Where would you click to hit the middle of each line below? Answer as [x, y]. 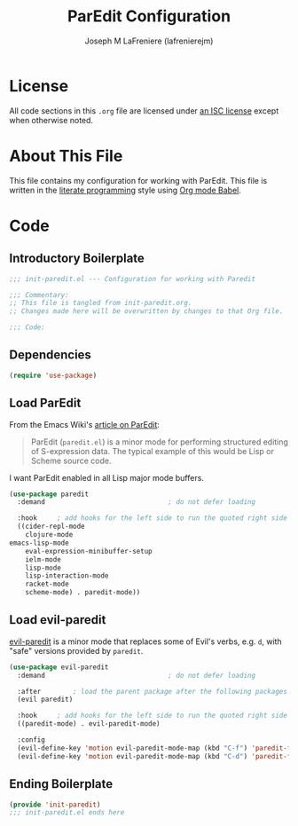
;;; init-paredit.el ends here [67, 813]
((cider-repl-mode [51, 527]
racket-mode [47, 584]
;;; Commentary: [39, 295]
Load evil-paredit [58, 620]
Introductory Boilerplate [77, 259]
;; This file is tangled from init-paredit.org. [101, 303]
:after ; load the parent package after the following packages [153, 691]
